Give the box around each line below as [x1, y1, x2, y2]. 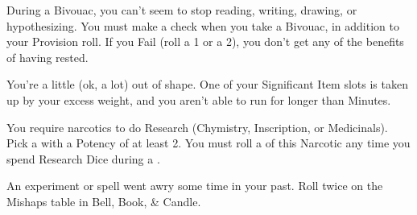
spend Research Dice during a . [6, 150, 160, 167]
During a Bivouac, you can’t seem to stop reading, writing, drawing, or [6, 2, 357, 18]
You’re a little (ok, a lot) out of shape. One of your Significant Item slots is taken [6, 76, 408, 93]
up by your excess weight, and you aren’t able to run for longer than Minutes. [6, 91, 391, 108]
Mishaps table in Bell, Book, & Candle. [6, 192, 201, 209]
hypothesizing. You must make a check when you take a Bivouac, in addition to [6, 17, 399, 34]
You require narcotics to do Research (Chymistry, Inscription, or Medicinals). [6, 118, 388, 135]
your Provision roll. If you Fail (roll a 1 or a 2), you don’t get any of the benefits [6, 33, 404, 50]
